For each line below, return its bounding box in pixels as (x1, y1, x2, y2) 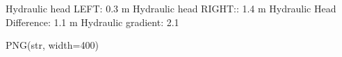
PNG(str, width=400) (6, 38, 99, 52)
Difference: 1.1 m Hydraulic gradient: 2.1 (6, 14, 179, 29)
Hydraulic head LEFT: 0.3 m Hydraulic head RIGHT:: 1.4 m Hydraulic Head (6, 1, 336, 15)
